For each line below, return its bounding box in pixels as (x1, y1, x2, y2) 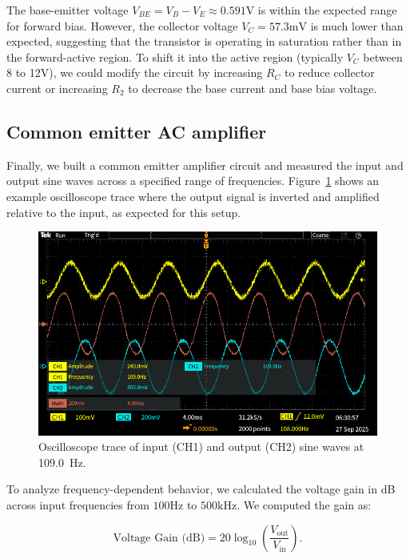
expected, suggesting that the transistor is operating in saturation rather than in (6, 33, 402, 50)
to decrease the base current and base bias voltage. (128, 79, 377, 96)
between (363, 48, 403, 65)
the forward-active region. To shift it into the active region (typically (6, 48, 344, 65)
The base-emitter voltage (6, 2, 129, 18)
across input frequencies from (6, 496, 149, 513)
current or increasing (6, 79, 108, 96)
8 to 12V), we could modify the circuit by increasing (6, 64, 263, 81)
